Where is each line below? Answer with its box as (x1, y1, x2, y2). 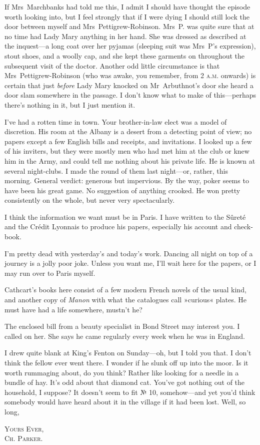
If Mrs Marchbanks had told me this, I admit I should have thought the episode (4, 2, 250, 12)
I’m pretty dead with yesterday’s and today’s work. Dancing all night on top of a (4, 248, 253, 258)
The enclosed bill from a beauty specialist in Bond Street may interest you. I (4, 321, 240, 331)
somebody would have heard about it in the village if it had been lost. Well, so (4, 396, 246, 407)
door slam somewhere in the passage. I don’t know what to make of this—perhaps (4, 90, 256, 100)
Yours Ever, (4, 423, 44, 433)
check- (234, 221, 253, 232)
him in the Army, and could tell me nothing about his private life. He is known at (4, 155, 255, 166)
